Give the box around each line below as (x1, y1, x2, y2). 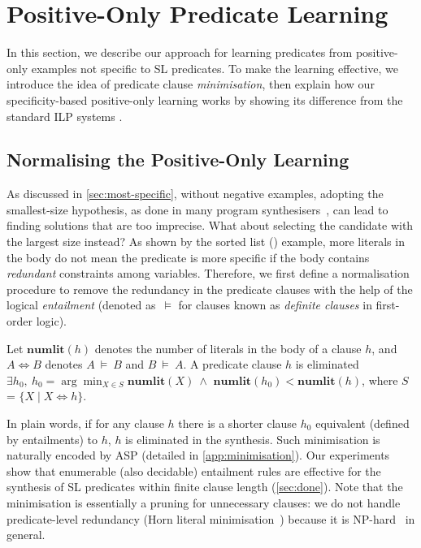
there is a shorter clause (178, 415, 297, 432)
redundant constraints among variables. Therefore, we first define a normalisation (7, 265, 410, 282)
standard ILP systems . (7, 107, 123, 124)
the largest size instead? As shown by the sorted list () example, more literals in (7, 233, 405, 250)
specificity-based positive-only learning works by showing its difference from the (7, 91, 403, 108)
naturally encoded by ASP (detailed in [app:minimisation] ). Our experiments (7, 447, 390, 464)
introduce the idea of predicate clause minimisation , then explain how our (7, 76, 375, 93)
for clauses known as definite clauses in (178, 296, 372, 313)
